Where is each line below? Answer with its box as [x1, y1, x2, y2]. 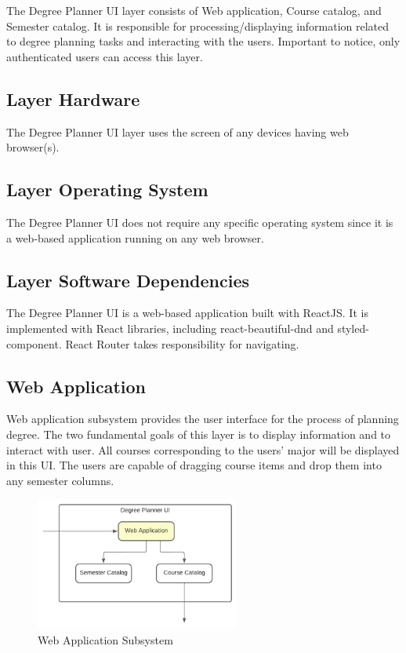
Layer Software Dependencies [6, 268, 250, 292]
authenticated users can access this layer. [6, 48, 203, 64]
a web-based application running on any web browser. [6, 229, 264, 246]
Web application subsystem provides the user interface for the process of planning [6, 410, 399, 427]
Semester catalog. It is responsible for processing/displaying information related [6, 17, 390, 34]
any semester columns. [6, 472, 114, 488]
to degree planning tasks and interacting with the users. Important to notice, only [6, 33, 401, 49]
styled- [337, 319, 369, 336]
